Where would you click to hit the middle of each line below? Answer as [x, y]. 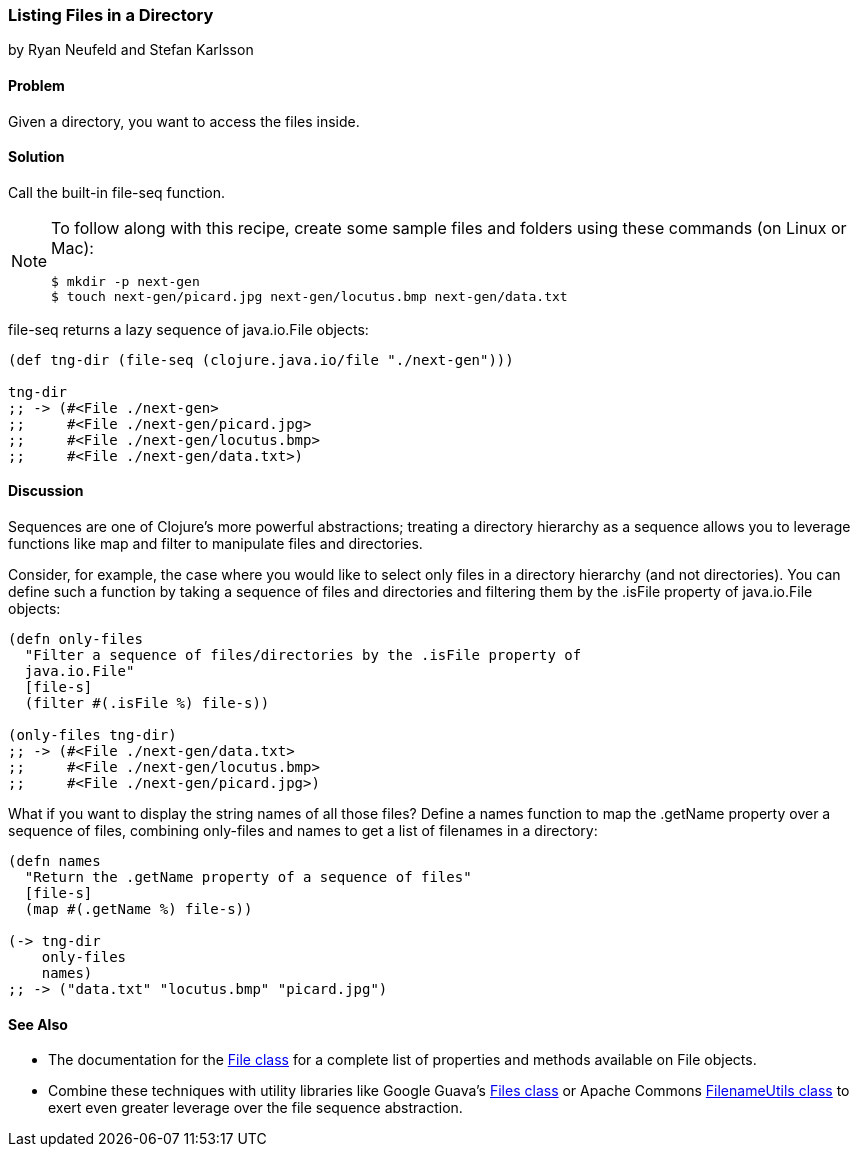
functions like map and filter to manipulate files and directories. [215, 544]
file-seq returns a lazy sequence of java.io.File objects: [188, 329]
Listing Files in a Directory [111, 15]
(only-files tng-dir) [92, 735]
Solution [36, 157]
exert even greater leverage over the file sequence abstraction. [255, 1108]
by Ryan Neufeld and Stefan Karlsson [131, 50]
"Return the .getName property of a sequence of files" [248, 877]
